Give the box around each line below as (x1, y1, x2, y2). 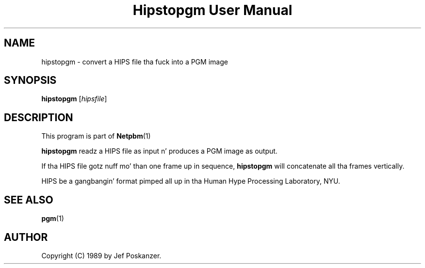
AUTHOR (4, 231, 48, 243)
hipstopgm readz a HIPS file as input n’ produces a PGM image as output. (41, 147, 278, 156)
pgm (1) (41, 214, 64, 223)
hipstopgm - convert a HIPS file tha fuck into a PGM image (41, 57, 228, 66)
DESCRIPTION (4, 111, 73, 124)
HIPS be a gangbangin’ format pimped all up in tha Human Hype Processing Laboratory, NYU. (41, 177, 340, 186)
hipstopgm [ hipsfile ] (41, 95, 107, 103)
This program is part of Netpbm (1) (41, 132, 151, 141)
